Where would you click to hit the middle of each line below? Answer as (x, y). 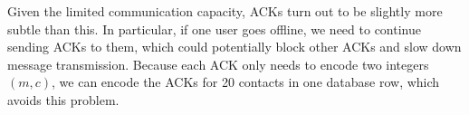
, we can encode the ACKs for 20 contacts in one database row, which (246, 82)
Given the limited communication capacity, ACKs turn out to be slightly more (225, 11)
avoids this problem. (63, 99)
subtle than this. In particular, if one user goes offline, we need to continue (214, 29)
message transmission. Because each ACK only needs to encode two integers (218, 64)
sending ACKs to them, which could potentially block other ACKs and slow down (234, 47)
